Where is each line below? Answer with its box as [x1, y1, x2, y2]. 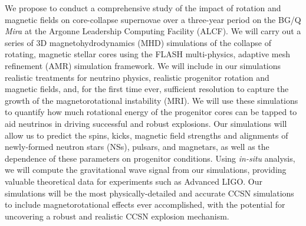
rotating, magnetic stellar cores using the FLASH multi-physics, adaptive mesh [5, 48, 290, 60]
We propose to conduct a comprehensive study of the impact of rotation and [5, 2, 281, 14]
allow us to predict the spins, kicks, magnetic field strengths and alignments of [5, 129, 288, 141]
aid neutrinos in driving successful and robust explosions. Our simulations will [5, 117, 287, 129]
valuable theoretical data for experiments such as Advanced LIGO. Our [5, 175, 263, 187]
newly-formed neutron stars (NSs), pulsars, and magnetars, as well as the [5, 140, 269, 153]
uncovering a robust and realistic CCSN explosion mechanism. [5, 209, 229, 222]
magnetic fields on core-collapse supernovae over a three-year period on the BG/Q [5, 13, 301, 25]
